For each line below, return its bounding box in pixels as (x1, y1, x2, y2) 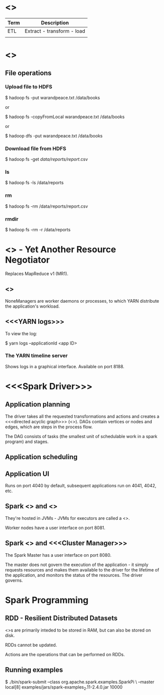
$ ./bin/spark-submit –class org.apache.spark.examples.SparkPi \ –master (5, 679, 155, 685)
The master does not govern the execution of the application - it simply (5, 562, 148, 568)
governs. (5, 577, 23, 583)
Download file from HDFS (5, 145, 67, 152)
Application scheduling (5, 453, 78, 461)
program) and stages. (5, 439, 49, 444)
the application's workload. (5, 303, 60, 309)
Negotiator (5, 254, 50, 266)
